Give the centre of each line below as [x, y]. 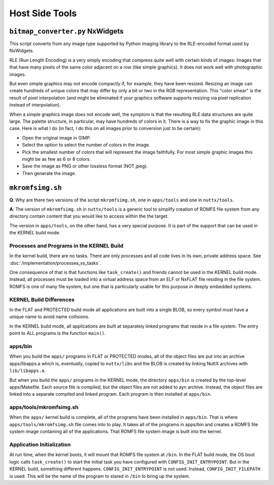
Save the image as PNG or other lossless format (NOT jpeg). [85, 166]
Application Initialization [40, 444]
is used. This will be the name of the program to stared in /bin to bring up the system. [100, 476]
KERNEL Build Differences [42, 299]
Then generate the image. [49, 173]
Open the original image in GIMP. [57, 137]
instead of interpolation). [35, 105]
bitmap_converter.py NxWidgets [66, 31]
